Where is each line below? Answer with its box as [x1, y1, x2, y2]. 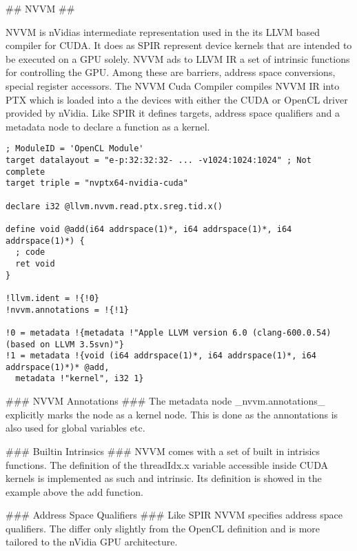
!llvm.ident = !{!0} [6, 293, 100, 303]
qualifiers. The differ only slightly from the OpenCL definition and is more [6, 521, 320, 535]
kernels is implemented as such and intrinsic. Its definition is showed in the [6, 471, 322, 485]
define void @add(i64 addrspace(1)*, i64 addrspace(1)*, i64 [6, 224, 292, 234]
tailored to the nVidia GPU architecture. [6, 534, 178, 549]
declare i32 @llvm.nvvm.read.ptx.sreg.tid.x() [6, 201, 223, 211]
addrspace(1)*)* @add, [6, 362, 110, 372]
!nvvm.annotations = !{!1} [6, 304, 129, 315]
